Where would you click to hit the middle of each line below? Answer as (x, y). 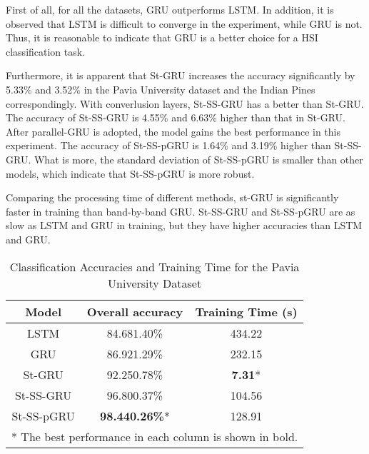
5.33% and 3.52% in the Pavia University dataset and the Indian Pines (161, 89)
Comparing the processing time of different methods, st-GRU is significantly (172, 197)
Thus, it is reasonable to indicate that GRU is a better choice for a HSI (162, 37)
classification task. (46, 51)
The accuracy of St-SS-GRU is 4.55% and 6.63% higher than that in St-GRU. (176, 117)
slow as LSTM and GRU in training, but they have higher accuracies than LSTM (184, 225)
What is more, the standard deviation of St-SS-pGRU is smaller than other (198, 159)
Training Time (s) (246, 311)
